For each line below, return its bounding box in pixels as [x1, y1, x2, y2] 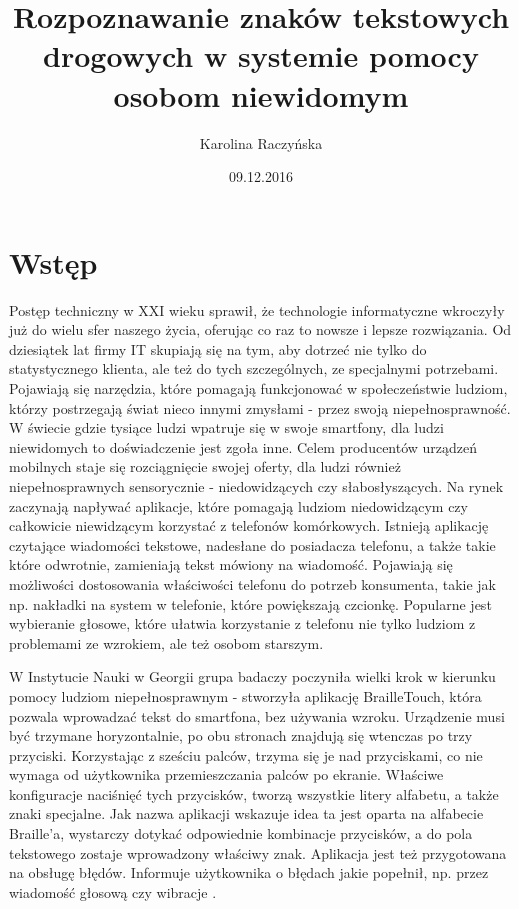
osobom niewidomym [113, 74, 409, 115]
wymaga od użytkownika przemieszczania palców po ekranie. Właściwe [9, 764, 444, 785]
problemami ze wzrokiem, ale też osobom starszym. [9, 632, 324, 653]
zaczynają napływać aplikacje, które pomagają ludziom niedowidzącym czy [9, 495, 468, 516]
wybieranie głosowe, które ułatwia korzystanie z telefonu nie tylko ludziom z [9, 613, 476, 634]
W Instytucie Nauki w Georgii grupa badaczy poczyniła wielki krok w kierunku [9, 666, 496, 687]
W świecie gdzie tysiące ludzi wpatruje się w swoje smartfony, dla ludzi [9, 417, 444, 438]
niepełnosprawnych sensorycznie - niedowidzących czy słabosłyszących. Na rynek [9, 475, 504, 496]
